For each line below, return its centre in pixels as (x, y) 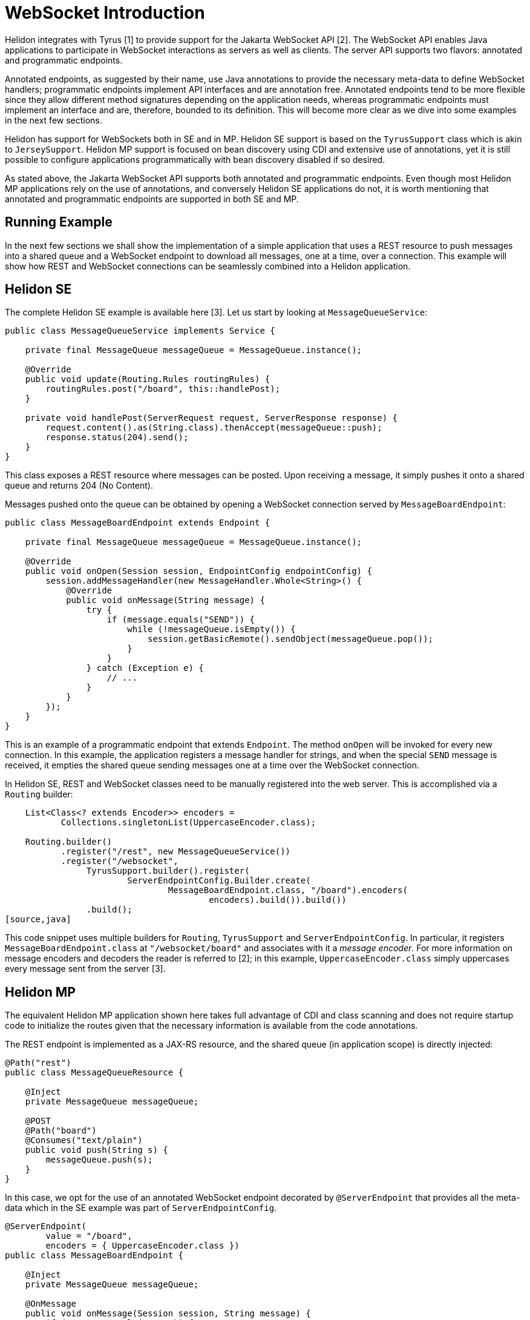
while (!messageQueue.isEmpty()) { (211, 629)
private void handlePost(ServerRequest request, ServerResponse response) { (211, 418)
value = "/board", (89, 1236)
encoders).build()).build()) (278, 900)
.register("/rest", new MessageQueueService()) (176, 852)
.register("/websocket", (119, 861)
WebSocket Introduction (105, 13)
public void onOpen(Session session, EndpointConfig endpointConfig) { (198, 571)
